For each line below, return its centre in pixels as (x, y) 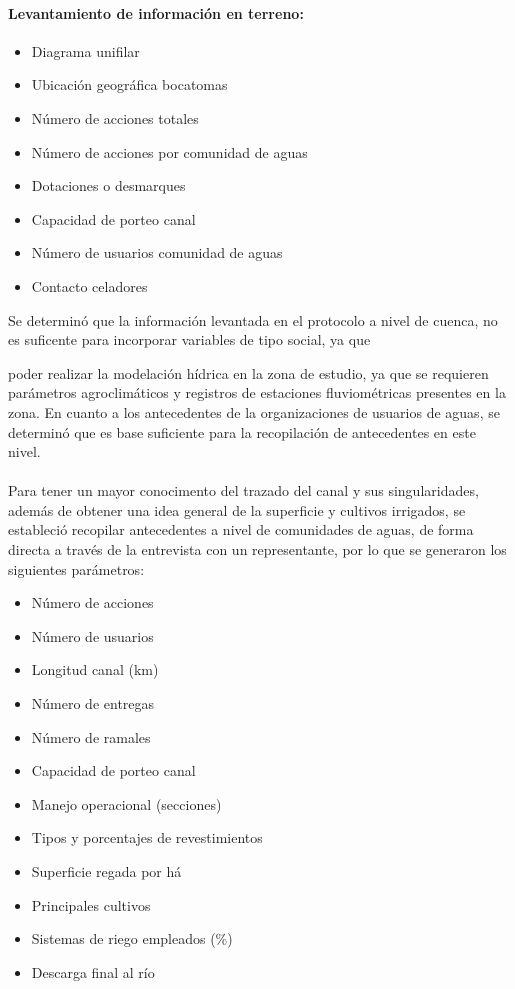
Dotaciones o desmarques (108, 185)
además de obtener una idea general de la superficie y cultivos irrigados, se (237, 509)
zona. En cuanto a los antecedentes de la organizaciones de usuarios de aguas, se (254, 411)
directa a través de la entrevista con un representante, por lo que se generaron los (257, 549)
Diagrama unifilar (85, 50)
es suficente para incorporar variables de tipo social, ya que (189, 339)
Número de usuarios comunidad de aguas (157, 252)
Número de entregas (93, 703)
